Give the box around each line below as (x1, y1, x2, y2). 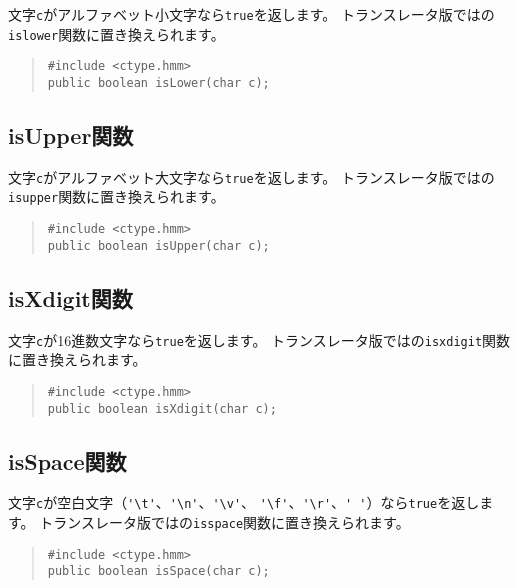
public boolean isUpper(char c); (47, 238, 270, 253)
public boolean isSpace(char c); (47, 564, 270, 579)
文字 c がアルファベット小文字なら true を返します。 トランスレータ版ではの (8, 4, 495, 24)
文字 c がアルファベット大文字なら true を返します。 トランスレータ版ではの (8, 166, 495, 187)
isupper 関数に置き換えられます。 (8, 186, 225, 207)
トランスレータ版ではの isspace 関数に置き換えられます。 (39, 512, 410, 533)
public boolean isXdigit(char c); (47, 401, 277, 416)
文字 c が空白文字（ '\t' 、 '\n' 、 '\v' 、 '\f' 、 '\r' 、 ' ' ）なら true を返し (8, 492, 480, 513)
